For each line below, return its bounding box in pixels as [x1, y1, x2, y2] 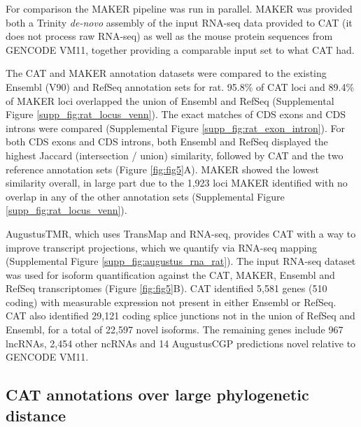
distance [6, 404, 66, 426]
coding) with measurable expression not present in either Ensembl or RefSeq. [6, 294, 337, 309]
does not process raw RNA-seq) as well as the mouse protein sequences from [6, 29, 333, 43]
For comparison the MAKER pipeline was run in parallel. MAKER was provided [6, 1, 353, 15]
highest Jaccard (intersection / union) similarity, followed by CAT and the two [6, 147, 344, 162]
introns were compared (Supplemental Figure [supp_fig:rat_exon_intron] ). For [6, 120, 346, 135]
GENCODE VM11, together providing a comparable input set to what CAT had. [6, 42, 355, 57]
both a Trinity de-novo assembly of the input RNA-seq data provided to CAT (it [6, 15, 353, 29]
